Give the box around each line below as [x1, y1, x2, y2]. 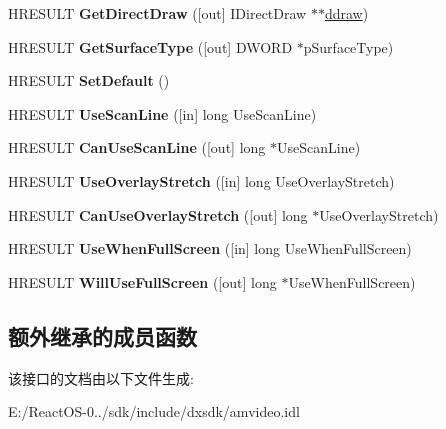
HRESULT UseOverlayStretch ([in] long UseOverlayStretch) [8, 170, 395, 191]
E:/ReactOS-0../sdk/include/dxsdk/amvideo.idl [8, 401, 300, 422]
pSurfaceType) [303, 36, 394, 57]
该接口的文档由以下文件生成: [8, 367, 194, 388]
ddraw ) [324, 3, 369, 23]
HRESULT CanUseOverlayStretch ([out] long [8, 204, 308, 225]
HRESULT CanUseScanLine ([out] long [8, 137, 266, 158]
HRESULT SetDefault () [8, 70, 170, 91]
